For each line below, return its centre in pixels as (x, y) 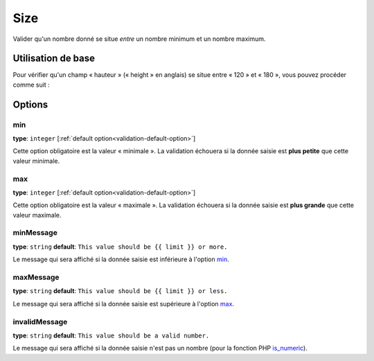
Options (30, 104)
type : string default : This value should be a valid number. (111, 335)
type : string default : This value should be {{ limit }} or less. (120, 291)
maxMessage (36, 277)
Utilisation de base (54, 59)
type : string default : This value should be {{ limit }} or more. (120, 247)
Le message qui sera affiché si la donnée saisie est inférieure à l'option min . (121, 259)
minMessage (35, 233)
